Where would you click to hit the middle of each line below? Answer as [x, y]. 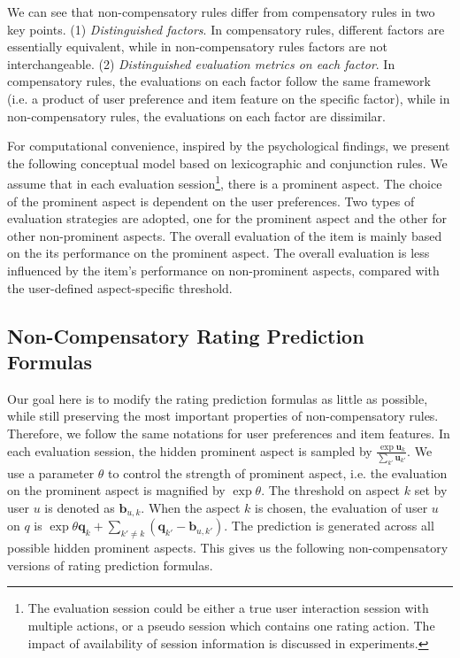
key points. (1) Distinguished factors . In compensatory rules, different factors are [226, 29]
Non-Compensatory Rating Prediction [186, 335]
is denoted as [80, 507]
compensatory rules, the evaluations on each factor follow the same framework [219, 81]
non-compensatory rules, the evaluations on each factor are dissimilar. [196, 116]
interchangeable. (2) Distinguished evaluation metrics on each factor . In [201, 63]
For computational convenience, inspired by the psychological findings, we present [229, 146]
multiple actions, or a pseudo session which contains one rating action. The [231, 626]
